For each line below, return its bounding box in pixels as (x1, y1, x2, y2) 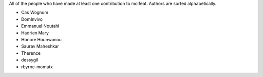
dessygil (21, 57, 38, 63)
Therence (21, 50, 41, 56)
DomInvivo (21, 16, 43, 22)
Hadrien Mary (21, 30, 49, 36)
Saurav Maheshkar (21, 44, 59, 49)
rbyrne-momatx (21, 63, 53, 70)
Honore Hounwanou (21, 36, 62, 42)
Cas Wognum (21, 10, 49, 15)
